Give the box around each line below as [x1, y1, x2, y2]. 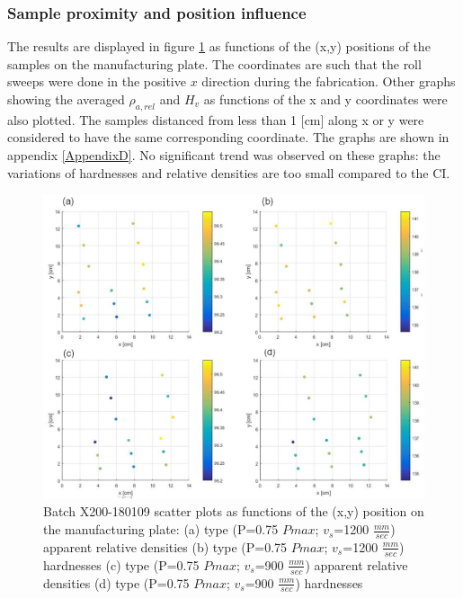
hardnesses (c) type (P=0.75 [43, 555, 200, 574]
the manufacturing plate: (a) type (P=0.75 [43, 520, 279, 539]
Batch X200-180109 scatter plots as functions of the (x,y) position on [43, 502, 424, 521]
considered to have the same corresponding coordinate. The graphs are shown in [7, 128, 450, 147]
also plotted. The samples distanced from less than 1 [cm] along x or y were [7, 110, 424, 129]
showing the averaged [7, 90, 125, 108]
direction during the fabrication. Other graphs [201, 72, 456, 91]
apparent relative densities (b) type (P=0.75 [43, 537, 288, 556]
